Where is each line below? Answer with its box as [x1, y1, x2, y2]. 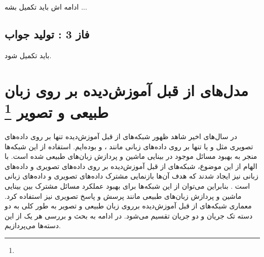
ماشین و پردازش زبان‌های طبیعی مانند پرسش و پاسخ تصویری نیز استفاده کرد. [5, 190, 242, 201]
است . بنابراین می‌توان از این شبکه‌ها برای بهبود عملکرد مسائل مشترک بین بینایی [5, 181, 250, 191]
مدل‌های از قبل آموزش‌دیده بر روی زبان [5, 79, 249, 100]
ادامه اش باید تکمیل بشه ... [5, 2, 87, 12]
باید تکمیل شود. [5, 50, 52, 60]
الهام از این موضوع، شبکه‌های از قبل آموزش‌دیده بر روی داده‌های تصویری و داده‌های [5, 160, 257, 171]
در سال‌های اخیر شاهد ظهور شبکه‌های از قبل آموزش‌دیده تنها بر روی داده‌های [5, 131, 238, 142]
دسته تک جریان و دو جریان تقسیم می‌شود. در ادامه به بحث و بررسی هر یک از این [5, 210, 253, 221]
